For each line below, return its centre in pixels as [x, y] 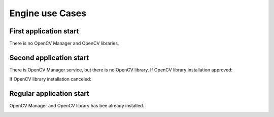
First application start [44, 31]
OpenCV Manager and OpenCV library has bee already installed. [77, 106]
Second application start [49, 57]
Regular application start [49, 94]
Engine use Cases [48, 13]
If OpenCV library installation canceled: [50, 79]
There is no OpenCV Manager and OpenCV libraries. [64, 44]
